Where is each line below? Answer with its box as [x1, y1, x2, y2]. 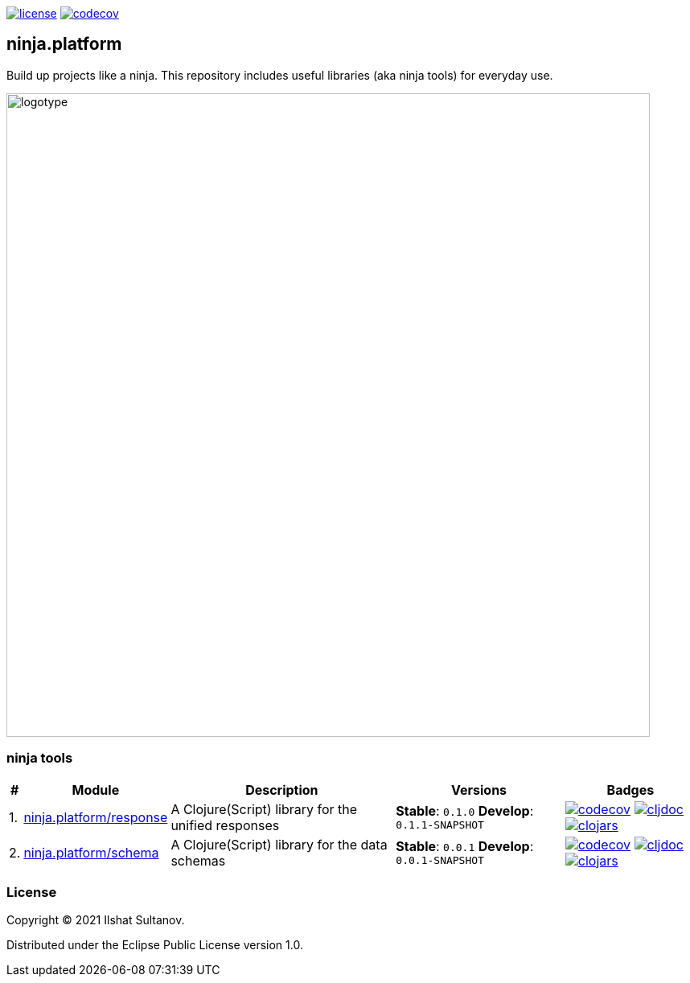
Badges [606, 781, 655, 798]
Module [72, 781, 120, 798]
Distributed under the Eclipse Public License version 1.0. [6, 938, 303, 952]
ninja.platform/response [23, 808, 168, 825]
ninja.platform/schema [23, 844, 159, 861]
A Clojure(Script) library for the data [170, 836, 388, 853]
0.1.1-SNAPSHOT [396, 819, 484, 832]
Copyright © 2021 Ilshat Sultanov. [6, 913, 185, 927]
